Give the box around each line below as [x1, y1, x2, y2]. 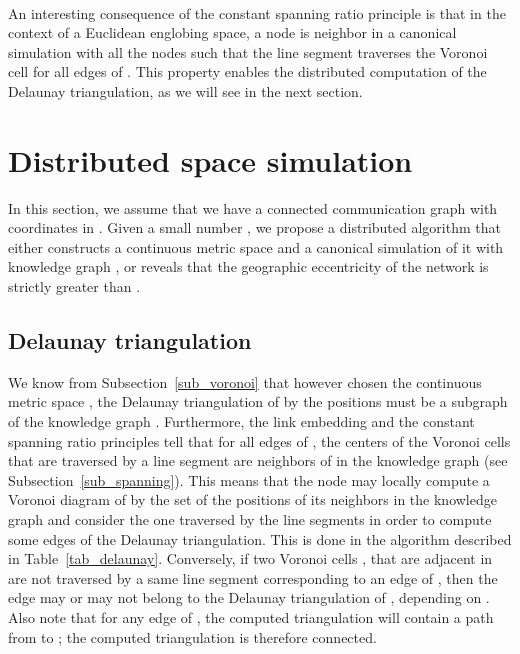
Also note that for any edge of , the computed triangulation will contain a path [8, 606, 494, 627]
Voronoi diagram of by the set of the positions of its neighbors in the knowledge [8, 489, 497, 510]
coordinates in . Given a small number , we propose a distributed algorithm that [8, 217, 501, 238]
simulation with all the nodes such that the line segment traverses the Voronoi [8, 41, 488, 62]
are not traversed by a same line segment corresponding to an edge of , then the [8, 567, 498, 588]
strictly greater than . [8, 276, 141, 297]
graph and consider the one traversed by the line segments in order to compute [8, 509, 492, 530]
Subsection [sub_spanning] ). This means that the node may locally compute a [8, 469, 490, 490]
